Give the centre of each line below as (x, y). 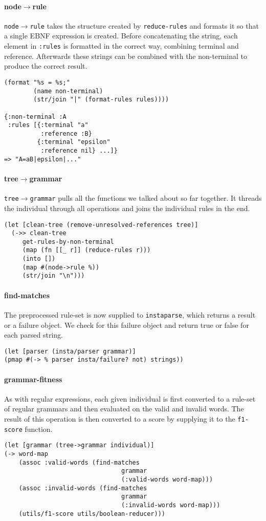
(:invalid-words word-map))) (171, 505)
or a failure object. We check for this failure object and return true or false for (127, 325)
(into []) (39, 259)
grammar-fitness (33, 379)
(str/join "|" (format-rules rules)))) (101, 100)
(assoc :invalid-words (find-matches (83, 488)
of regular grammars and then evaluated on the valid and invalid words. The (124, 409)
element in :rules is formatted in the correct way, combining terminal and (121, 46)
